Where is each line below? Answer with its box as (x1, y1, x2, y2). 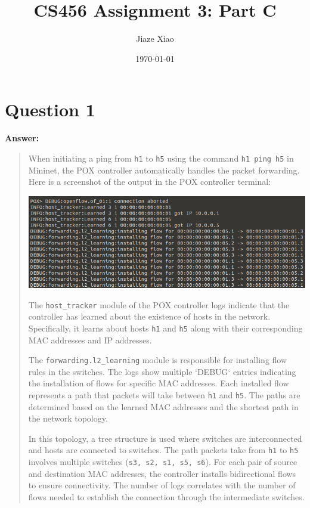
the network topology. (28, 412, 108, 425)
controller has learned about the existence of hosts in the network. (28, 310, 271, 323)
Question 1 (5, 97, 95, 122)
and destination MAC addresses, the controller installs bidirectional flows (28, 467, 296, 479)
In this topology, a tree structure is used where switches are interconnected (28, 432, 302, 444)
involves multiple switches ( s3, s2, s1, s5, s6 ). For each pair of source (28, 456, 297, 468)
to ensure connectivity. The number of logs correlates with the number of (28, 479, 296, 491)
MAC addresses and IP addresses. (28, 333, 152, 346)
